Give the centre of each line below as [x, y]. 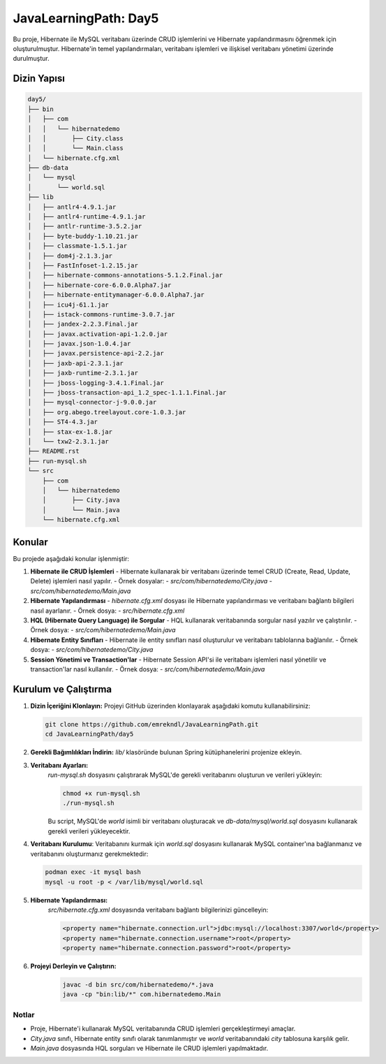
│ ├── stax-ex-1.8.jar [70, 432]
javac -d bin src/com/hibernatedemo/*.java [138, 984]
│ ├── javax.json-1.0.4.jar [79, 344]
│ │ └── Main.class [75, 148]
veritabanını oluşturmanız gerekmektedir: [89, 854]
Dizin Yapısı [39, 79]
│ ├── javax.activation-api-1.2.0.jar [97, 334]
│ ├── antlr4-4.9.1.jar [72, 207]
